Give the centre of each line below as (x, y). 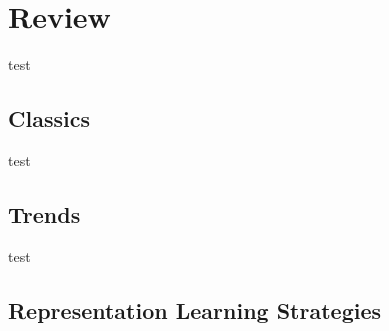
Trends (44, 213)
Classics (49, 118)
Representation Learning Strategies (195, 309)
